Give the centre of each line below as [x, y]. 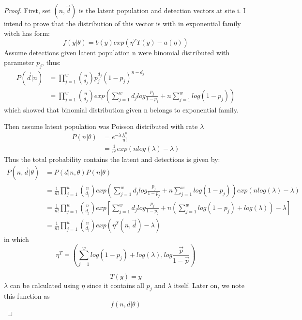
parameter [19, 62]
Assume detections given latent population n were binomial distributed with [117, 53]
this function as [27, 296]
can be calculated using [45, 285]
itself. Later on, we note [209, 285]
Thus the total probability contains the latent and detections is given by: [112, 159]
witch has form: [27, 33]
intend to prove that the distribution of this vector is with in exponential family [122, 23]
